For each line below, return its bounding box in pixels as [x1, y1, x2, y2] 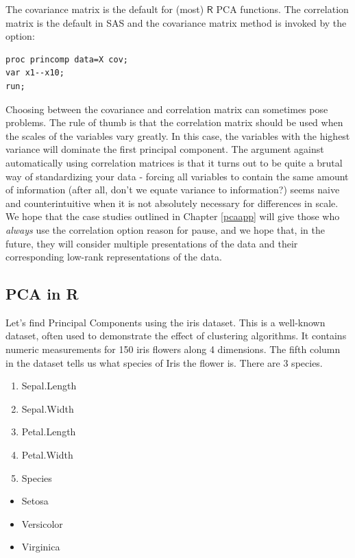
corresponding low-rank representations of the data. [5, 250, 222, 264]
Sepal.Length [21, 378, 77, 393]
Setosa [21, 494, 49, 508]
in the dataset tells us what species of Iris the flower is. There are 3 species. [5, 355, 323, 369]
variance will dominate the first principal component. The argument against [5, 142, 324, 156]
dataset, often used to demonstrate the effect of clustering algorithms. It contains [5, 328, 347, 343]
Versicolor [21, 516, 63, 531]
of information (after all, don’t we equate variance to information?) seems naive [5, 182, 340, 197]
